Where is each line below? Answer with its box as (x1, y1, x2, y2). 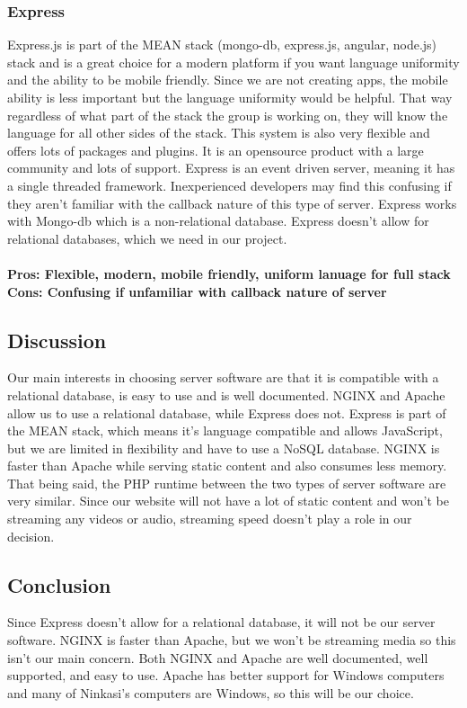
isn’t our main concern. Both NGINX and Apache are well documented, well (7, 648, 428, 667)
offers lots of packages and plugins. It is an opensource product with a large (7, 140, 424, 159)
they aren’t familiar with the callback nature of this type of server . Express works (7, 193, 457, 212)
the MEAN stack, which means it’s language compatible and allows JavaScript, (7, 421, 443, 440)
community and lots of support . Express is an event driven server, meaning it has (7, 158, 455, 177)
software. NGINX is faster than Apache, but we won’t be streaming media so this (7, 631, 456, 650)
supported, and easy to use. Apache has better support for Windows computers (7, 666, 445, 685)
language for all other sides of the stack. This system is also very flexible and (7, 123, 430, 142)
